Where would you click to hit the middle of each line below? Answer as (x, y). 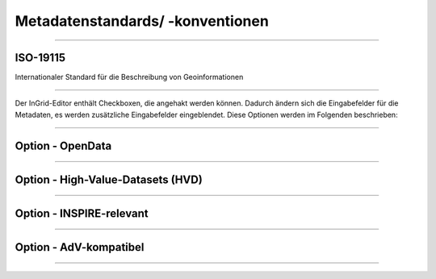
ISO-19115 (40, 58)
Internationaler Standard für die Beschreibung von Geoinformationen (129, 77)
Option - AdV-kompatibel (80, 247)
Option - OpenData (63, 146)
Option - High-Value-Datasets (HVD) (109, 179)
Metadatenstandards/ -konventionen (142, 21)
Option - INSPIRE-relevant (82, 213)
